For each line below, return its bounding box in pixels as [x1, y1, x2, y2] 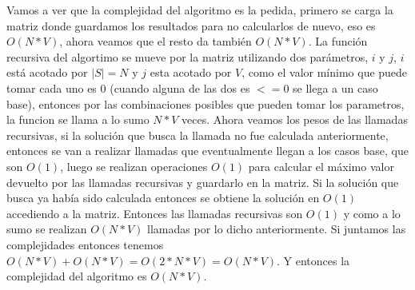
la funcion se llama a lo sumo [6, 111, 150, 128]
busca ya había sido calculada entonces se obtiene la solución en [6, 189, 320, 206]
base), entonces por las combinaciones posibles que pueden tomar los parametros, [6, 95, 405, 112]
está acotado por [6, 64, 88, 81]
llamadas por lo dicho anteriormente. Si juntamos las [147, 220, 406, 237]
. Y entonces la [277, 252, 350, 268]
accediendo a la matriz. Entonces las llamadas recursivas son [6, 205, 303, 221]
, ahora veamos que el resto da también [59, 33, 252, 50]
